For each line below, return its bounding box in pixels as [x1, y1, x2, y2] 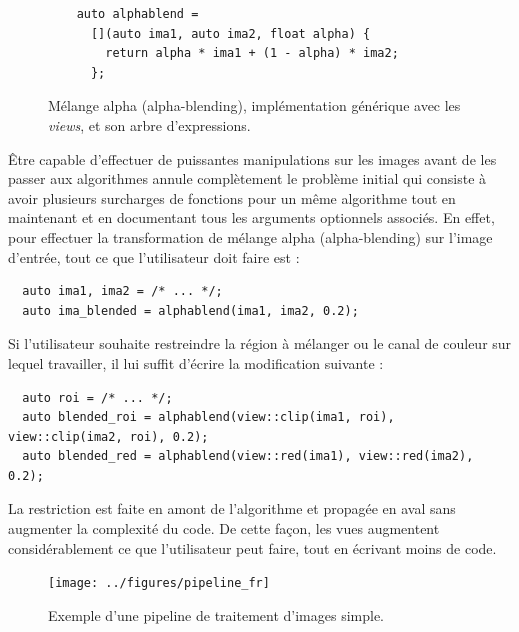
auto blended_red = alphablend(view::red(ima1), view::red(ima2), [22, 449, 474, 464]
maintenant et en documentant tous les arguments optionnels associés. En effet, [8, 207, 495, 228]
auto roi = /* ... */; [22, 390, 173, 405]
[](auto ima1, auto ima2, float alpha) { [90, 26, 371, 41]
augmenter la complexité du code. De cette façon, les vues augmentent [8, 518, 440, 539]
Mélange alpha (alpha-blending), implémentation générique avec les [48, 95, 461, 116]
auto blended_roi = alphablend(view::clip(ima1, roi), [22, 410, 395, 425]
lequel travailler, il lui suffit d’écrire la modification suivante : [8, 352, 384, 373]
